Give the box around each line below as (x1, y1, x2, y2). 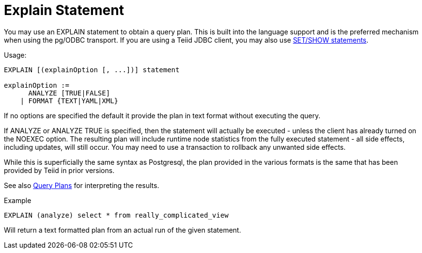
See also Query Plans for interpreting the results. (4, 181, 159, 190)
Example (4, 196, 31, 205)
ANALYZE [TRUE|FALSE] (28, 89, 110, 97)
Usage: (4, 50, 27, 59)
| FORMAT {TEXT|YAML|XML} (20, 96, 119, 105)
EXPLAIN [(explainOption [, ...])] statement (4, 65, 180, 74)
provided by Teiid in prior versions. (4, 166, 115, 174)
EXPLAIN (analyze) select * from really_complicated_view (4, 211, 229, 219)
